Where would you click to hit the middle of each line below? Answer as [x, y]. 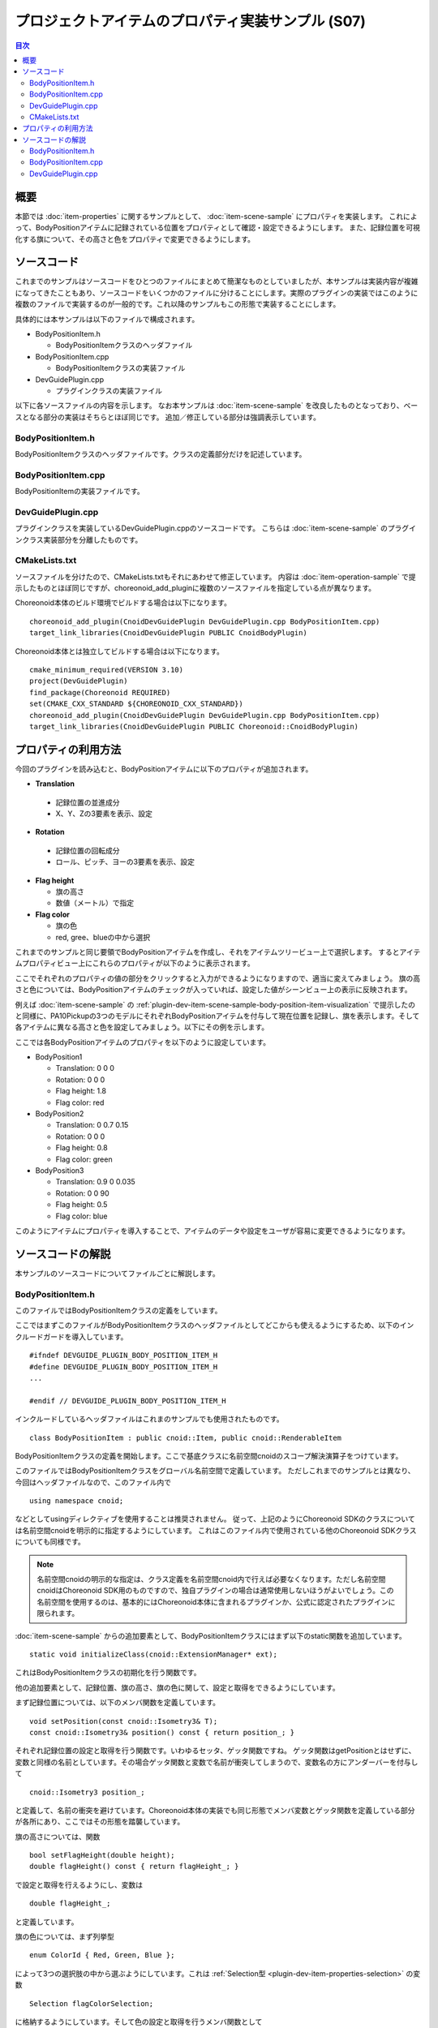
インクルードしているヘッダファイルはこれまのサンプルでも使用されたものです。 [149, 1419]
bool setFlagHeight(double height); [102, 1855]
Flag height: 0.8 [82, 1148]
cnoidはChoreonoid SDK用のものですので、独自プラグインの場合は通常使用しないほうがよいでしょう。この [215, 1591]
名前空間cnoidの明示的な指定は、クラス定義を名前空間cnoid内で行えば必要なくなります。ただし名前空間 [211, 1579]
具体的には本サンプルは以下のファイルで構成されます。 [107, 319]
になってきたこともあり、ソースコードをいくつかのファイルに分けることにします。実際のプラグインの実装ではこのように [217, 293]
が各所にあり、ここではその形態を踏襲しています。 [100, 1822]
